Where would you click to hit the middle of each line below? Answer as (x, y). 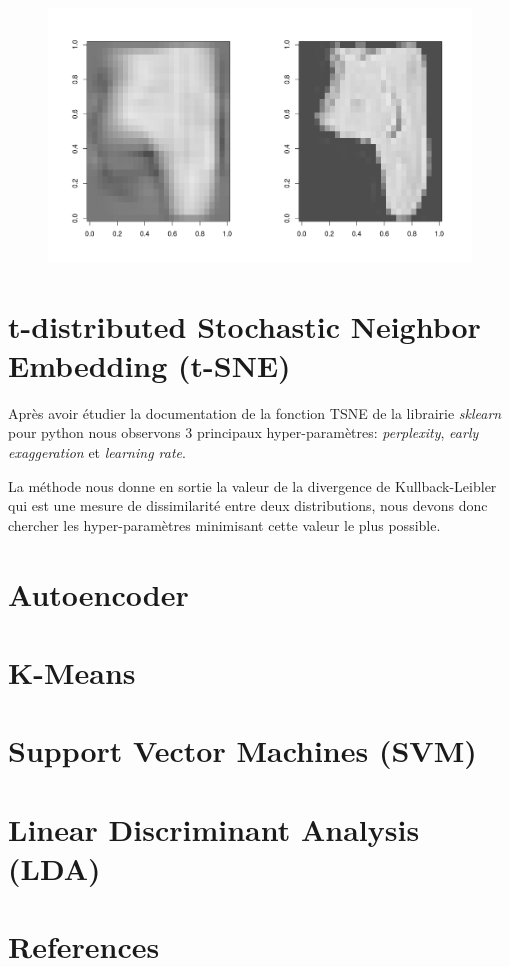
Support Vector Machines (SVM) (242, 750)
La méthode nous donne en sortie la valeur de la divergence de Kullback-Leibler (252, 485)
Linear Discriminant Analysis (214, 828)
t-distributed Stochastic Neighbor (244, 325)
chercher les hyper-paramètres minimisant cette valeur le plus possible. (224, 524)
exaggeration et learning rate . (97, 452)
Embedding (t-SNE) (149, 364)
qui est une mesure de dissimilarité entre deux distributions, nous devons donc (248, 505)
